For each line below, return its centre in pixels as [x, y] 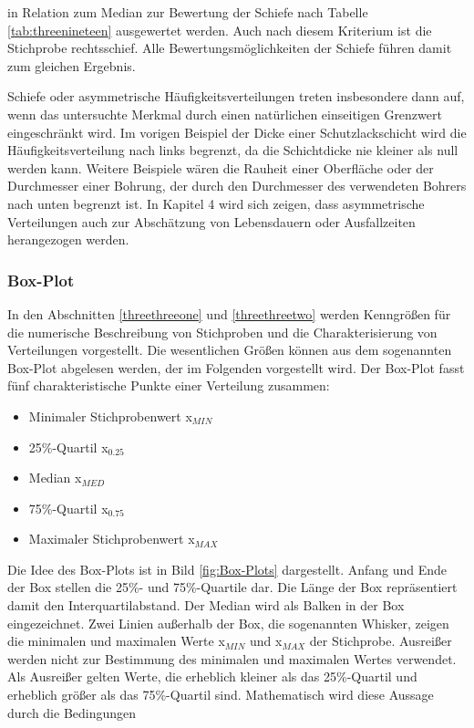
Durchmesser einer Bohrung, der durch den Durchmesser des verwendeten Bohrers [237, 186]
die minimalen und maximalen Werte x [116, 641]
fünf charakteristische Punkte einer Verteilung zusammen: [169, 385]
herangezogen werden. [68, 239]
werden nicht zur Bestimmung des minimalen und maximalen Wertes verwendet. [232, 658]
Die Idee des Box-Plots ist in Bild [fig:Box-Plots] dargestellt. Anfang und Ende [227, 569]
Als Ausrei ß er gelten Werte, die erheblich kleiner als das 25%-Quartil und [212, 676]
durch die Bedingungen [72, 712]
